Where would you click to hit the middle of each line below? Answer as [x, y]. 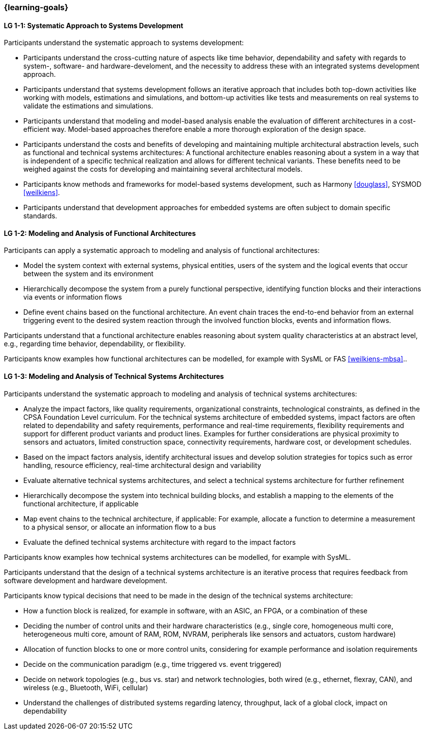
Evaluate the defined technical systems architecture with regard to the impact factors [160, 542]
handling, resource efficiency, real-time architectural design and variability [142, 465]
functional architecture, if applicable [81, 503]
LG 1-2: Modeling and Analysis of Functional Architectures [100, 233]
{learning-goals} [36, 7]
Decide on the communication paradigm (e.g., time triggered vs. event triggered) [153, 664]
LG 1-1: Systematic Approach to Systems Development [94, 25]
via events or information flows [73, 297]
